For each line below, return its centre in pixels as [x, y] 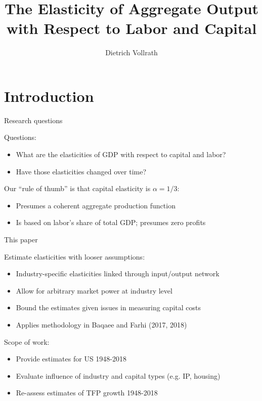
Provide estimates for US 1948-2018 [71, 359]
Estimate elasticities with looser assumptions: [75, 256]
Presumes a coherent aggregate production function [96, 205]
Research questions [33, 120]
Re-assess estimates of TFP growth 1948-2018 [87, 393]
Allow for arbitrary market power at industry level [94, 290]
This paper [21, 239]
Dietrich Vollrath [132, 52]
